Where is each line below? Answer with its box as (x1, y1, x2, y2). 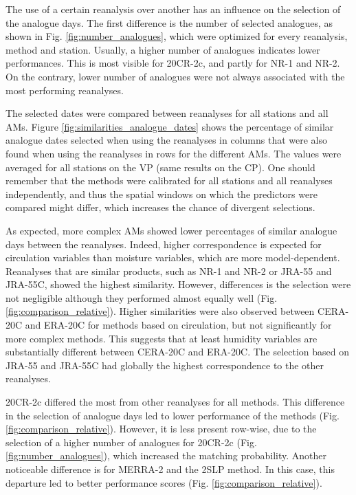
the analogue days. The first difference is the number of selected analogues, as (5, 15, 333, 30)
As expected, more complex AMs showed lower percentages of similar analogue (5, 223, 337, 237)
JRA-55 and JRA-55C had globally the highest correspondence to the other (5, 357, 324, 372)
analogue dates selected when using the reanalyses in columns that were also (5, 133, 328, 147)
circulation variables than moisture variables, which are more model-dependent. (5, 250, 340, 265)
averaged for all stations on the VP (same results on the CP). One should (5, 159, 315, 174)
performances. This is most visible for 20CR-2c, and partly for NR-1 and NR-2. (5, 56, 340, 70)
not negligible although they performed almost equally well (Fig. (5, 290, 278, 305)
